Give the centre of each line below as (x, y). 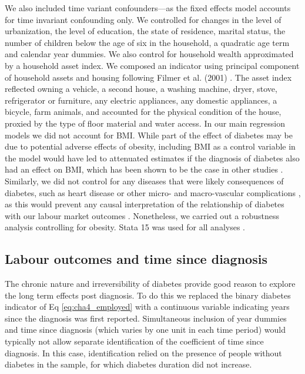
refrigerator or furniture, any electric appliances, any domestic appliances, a (141, 100)
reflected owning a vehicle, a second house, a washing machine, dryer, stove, (141, 89)
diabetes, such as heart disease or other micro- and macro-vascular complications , (153, 192)
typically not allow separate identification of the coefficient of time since (134, 341)
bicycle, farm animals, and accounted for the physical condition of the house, (143, 112)
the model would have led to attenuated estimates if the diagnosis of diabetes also (152, 158)
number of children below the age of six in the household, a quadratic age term (147, 42)
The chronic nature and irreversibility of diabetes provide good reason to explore (150, 284)
